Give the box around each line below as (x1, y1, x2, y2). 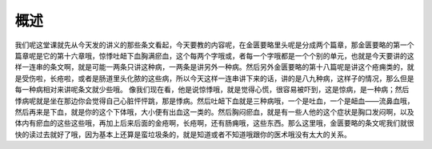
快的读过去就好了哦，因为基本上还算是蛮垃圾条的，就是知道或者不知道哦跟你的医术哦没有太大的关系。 (14, 129, 351, 139)
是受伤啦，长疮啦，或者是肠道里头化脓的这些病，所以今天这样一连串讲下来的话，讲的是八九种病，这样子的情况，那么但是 (14, 73, 414, 83)
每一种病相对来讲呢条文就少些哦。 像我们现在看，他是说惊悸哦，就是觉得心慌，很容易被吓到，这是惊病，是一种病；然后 (14, 85, 410, 95)
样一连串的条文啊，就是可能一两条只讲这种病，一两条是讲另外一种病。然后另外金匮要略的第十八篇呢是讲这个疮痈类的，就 (14, 62, 414, 72)
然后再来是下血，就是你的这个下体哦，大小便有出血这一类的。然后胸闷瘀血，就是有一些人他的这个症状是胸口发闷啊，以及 (14, 107, 414, 116)
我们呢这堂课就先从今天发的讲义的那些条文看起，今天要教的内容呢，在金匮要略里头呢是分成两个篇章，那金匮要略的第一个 (14, 40, 414, 50)
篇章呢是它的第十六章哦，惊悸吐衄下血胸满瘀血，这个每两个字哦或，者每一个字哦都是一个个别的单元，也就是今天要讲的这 (14, 50, 414, 60)
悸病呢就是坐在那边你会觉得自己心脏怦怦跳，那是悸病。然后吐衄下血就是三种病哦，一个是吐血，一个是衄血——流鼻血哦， (14, 96, 414, 106)
